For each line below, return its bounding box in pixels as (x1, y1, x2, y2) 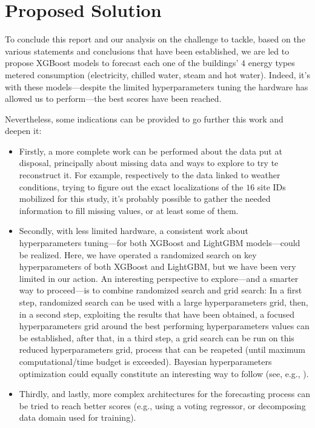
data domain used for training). (19, 411, 136, 424)
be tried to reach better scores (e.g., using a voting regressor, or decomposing (19, 399, 306, 412)
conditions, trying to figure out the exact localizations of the (19, 180, 244, 193)
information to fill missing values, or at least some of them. (19, 204, 239, 216)
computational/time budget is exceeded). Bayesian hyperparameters (19, 355, 272, 367)
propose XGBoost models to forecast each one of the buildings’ (5, 56, 239, 69)
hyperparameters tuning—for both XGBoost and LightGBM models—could (19, 236, 300, 249)
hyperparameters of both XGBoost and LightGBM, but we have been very (19, 260, 296, 273)
